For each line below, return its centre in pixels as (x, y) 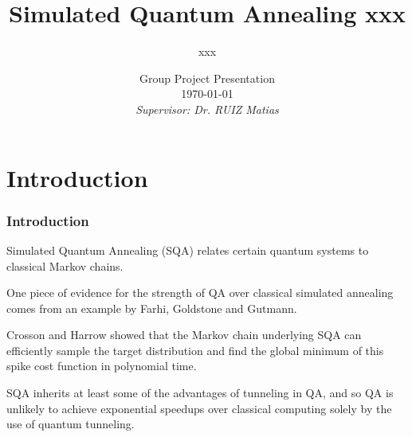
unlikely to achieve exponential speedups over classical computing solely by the (199, 408)
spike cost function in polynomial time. (102, 366)
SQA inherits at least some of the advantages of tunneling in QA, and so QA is (200, 393)
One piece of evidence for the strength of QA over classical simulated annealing (200, 293)
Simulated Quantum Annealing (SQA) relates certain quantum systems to (188, 250)
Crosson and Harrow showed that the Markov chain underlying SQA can (184, 335)
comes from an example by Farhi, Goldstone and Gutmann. (152, 308)
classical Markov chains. (65, 265)
